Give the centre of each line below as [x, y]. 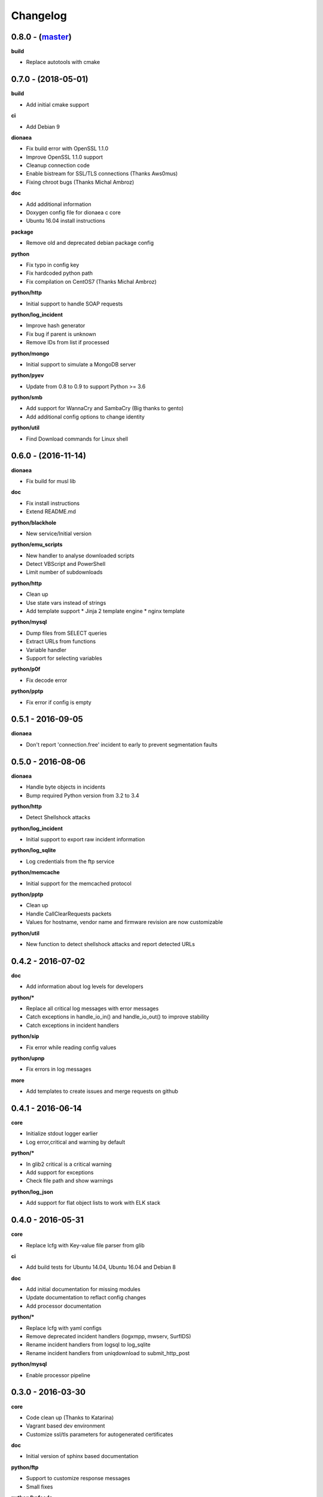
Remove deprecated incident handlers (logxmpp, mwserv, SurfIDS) [109, 1337]
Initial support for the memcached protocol [79, 883]
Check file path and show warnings [70, 1181]
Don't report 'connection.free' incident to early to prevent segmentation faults [122, 744]
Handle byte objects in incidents [66, 787]
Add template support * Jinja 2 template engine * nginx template [105, 611]
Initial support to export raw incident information [86, 840]
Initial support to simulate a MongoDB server [81, 364]
